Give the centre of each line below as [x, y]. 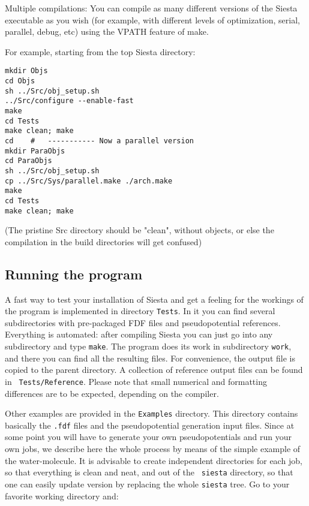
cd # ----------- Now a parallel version [99, 141]
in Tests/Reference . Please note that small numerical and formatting [136, 381]
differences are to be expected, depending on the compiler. [112, 393]
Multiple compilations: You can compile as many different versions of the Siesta [151, 8]
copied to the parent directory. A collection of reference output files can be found [154, 370]
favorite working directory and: [62, 496]
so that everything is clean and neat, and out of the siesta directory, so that [149, 472]
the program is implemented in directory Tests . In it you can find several [140, 311]
